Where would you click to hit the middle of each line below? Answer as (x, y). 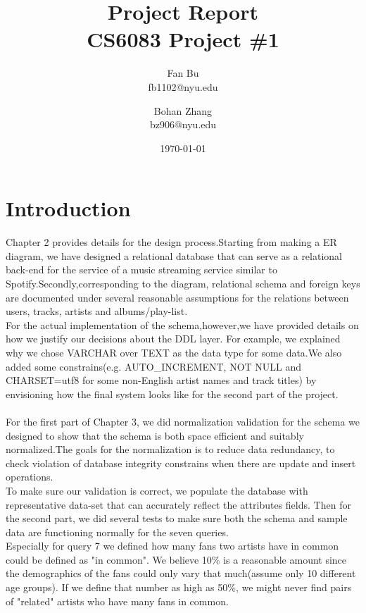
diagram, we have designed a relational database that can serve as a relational (174, 255)
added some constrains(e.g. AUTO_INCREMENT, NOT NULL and (154, 366)
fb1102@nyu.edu (183, 86)
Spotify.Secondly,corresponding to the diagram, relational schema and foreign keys (183, 283)
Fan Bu (183, 73)
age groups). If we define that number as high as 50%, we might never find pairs (179, 587)
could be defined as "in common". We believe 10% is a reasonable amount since (176, 559)
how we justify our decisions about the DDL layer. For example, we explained (173, 339)
